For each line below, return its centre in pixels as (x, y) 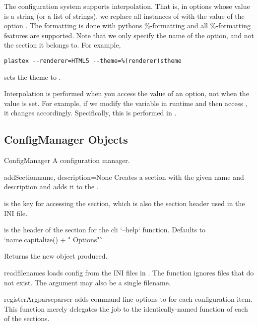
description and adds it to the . (51, 187)
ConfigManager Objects (66, 139)
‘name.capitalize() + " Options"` (54, 239)
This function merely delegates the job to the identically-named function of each (126, 308)
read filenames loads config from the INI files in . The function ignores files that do (129, 272)
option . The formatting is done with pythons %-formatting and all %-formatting (127, 26)
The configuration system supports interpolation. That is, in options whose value (127, 6)
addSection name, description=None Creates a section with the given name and (124, 177)
